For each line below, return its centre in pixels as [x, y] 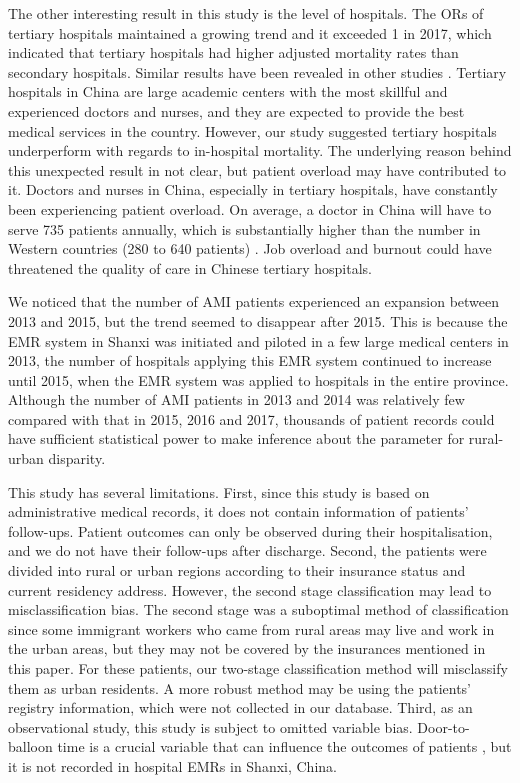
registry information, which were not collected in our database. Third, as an [240, 707]
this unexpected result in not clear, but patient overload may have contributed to [257, 169]
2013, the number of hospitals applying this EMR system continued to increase [250, 360]
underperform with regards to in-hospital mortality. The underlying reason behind [260, 150]
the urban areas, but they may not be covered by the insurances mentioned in [247, 648]
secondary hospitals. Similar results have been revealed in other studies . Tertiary [257, 71]
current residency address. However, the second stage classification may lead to [250, 589]
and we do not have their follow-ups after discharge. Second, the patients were [247, 550]
